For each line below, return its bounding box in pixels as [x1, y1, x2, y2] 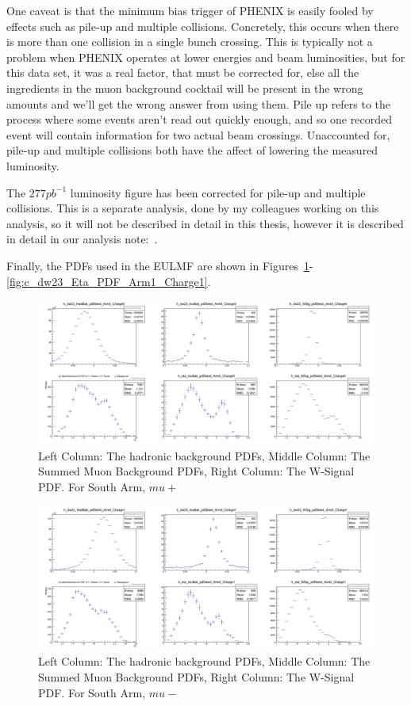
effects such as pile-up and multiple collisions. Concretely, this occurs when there [6, 17, 399, 34]
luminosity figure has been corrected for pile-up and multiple [70, 184, 366, 200]
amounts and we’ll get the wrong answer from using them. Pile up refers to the [6, 95, 391, 112]
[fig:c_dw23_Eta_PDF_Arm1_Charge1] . [6, 273, 211, 289]
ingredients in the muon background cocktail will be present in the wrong [6, 79, 363, 96]
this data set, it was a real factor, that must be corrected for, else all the [6, 64, 359, 81]
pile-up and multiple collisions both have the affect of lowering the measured [6, 142, 378, 158]
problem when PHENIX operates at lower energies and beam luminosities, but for [6, 48, 405, 65]
